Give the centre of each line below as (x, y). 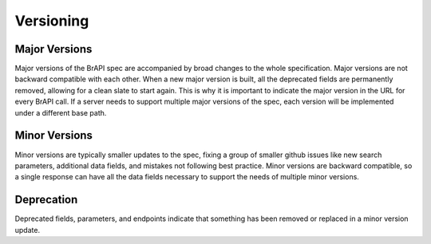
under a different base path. (61, 112)
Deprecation (46, 200)
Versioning (52, 21)
